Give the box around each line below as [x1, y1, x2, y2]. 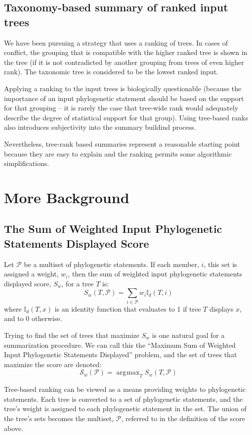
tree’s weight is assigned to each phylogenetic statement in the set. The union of [4, 403, 247, 414]
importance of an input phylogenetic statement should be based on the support [4, 93, 244, 103]
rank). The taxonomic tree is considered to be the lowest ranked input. [4, 66, 218, 77]
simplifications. [4, 158, 49, 168]
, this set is [204, 259, 237, 269]
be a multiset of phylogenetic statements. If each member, [24, 259, 199, 269]
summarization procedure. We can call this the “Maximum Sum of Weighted [4, 339, 236, 350]
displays [209, 303, 234, 314]
